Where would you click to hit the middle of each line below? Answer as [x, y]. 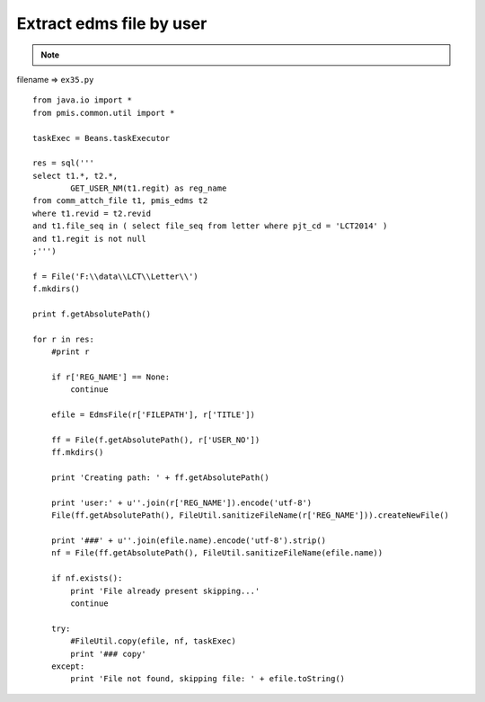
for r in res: [63, 339]
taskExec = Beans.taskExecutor [101, 138]
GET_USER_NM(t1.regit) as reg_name [149, 188]
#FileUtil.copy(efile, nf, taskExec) [154, 641]
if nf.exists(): [87, 578]
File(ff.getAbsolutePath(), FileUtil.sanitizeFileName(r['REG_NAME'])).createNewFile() [250, 515]
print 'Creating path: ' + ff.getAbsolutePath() [160, 478]
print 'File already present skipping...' [165, 591]
